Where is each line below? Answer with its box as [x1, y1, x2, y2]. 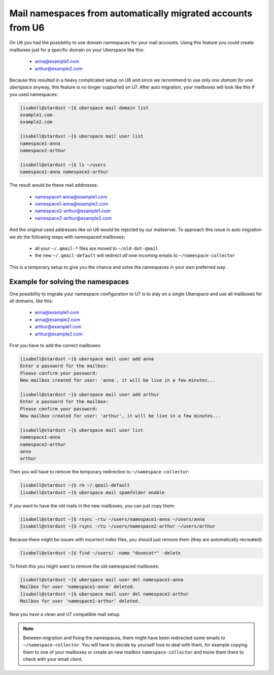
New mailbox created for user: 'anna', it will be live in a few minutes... [20, 377, 216, 383]
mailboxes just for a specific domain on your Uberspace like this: [9, 46, 145, 53]
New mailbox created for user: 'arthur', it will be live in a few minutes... [20, 413, 221, 419]
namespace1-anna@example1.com [35, 193, 108, 200]
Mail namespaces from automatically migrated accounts [9, 8, 253, 19]
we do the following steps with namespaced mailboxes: [9, 234, 125, 240]
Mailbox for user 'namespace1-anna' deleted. [20, 584, 135, 590]
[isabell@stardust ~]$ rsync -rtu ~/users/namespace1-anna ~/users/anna [20, 516, 205, 522]
